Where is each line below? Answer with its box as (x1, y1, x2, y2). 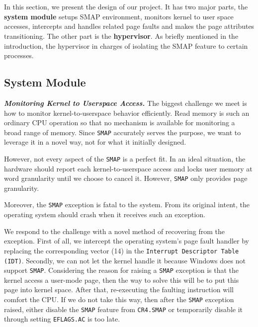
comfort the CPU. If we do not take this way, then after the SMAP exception (4, 294, 234, 305)
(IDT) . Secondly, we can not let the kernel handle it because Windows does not (4, 255, 246, 265)
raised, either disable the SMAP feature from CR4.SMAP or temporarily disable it (4, 304, 243, 314)
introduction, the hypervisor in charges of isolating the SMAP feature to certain (4, 40, 248, 51)
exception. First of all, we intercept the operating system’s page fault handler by (4, 236, 249, 246)
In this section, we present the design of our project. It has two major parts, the (4, 1, 248, 12)
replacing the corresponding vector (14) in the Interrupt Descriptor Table (4, 245, 239, 255)
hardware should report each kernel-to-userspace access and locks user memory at (4, 163, 253, 173)
